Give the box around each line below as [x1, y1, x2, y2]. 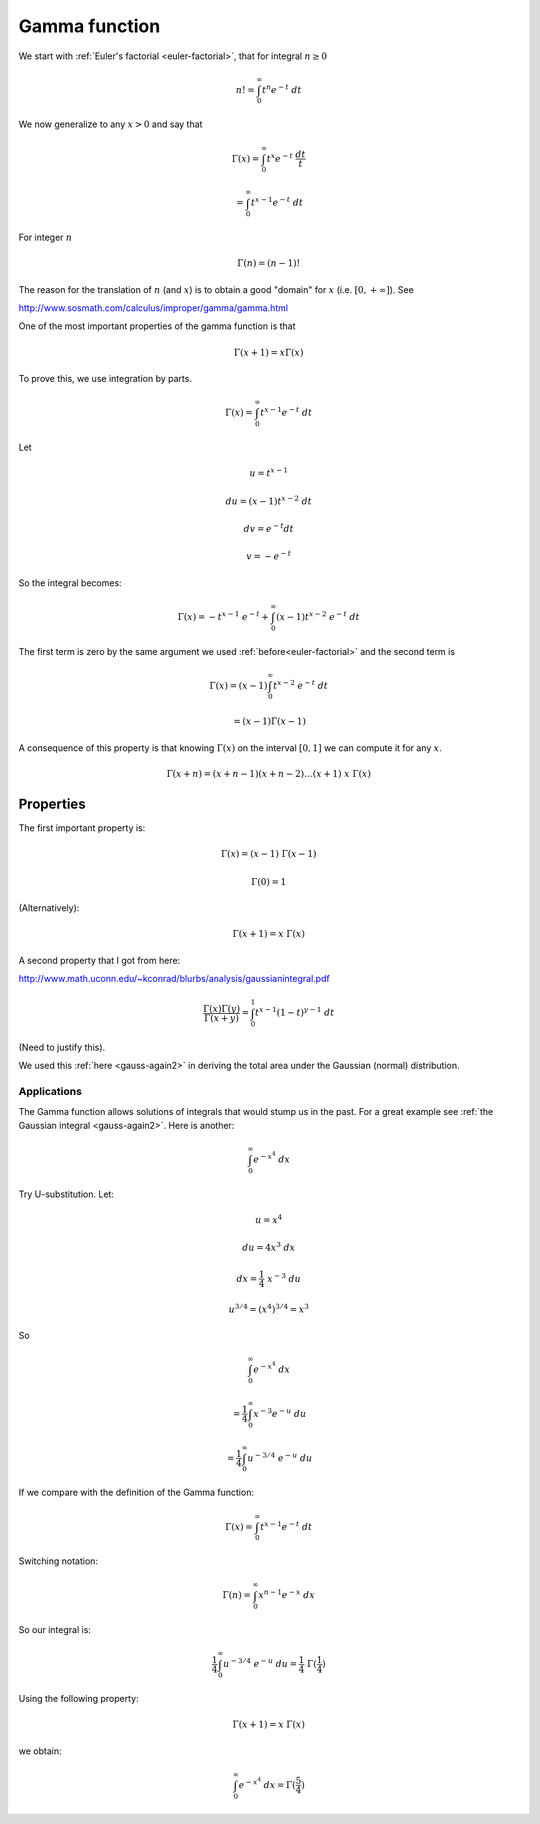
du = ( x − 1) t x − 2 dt [225, 493, 312, 507]
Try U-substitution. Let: [18, 1188, 115, 1200]
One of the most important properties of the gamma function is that [18, 320, 296, 332]
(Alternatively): [18, 902, 80, 914]
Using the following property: [18, 1693, 139, 1705]
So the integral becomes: [18, 576, 122, 589]
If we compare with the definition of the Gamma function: [18, 1486, 255, 1499]
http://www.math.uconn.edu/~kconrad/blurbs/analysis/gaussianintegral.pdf [18, 973, 330, 985]
